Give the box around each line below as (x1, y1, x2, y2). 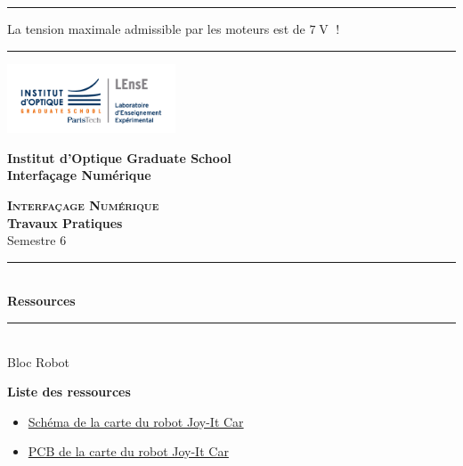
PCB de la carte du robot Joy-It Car (28, 442, 229, 461)
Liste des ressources (7, 382, 131, 401)
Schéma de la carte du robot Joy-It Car (28, 412, 244, 430)
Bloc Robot (7, 352, 69, 371)
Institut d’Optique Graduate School (7, 148, 231, 167)
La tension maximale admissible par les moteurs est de (7, 20, 305, 37)
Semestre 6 (7, 231, 67, 249)
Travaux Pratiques (7, 213, 123, 232)
